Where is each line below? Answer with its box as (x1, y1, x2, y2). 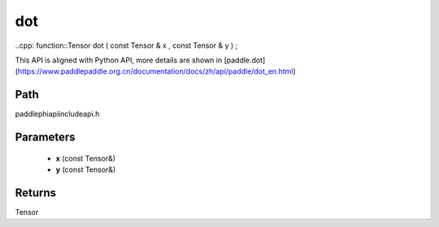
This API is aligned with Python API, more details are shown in (15, 55, 223, 65)
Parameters (15, 131, 76, 144)
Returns (15, 186, 57, 199)
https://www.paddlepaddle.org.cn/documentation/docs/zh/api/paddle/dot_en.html (17, 66, 293, 76)
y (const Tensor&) (55, 165, 116, 174)
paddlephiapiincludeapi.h (15, 109, 100, 119)
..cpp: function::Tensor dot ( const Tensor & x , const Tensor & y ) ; (15, 41, 238, 50)
